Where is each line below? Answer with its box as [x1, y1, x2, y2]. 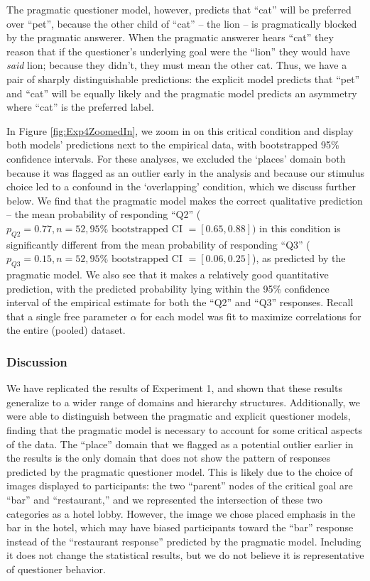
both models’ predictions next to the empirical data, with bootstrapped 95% [6, 137, 339, 152]
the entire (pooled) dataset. [6, 322, 126, 337]
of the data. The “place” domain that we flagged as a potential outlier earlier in [6, 436, 354, 451]
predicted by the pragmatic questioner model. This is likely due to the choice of [6, 464, 353, 479]
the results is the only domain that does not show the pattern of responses [6, 450, 331, 465]
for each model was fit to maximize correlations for [140, 308, 361, 323]
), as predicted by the [251, 251, 346, 266]
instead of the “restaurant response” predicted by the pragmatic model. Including [6, 533, 361, 548]
